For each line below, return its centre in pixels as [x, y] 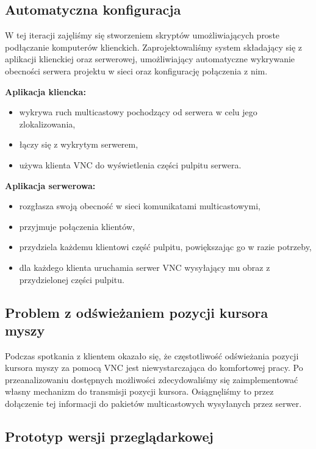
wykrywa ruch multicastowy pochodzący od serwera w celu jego [138, 112]
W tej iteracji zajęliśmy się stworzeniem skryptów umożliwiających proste [142, 35]
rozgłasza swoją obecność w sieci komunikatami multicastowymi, [140, 206]
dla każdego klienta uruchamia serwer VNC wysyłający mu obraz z [145, 267]
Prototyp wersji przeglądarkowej [109, 436]
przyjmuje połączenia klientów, [77, 226]
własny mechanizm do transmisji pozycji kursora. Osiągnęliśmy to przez [139, 391]
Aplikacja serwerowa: [50, 185]
